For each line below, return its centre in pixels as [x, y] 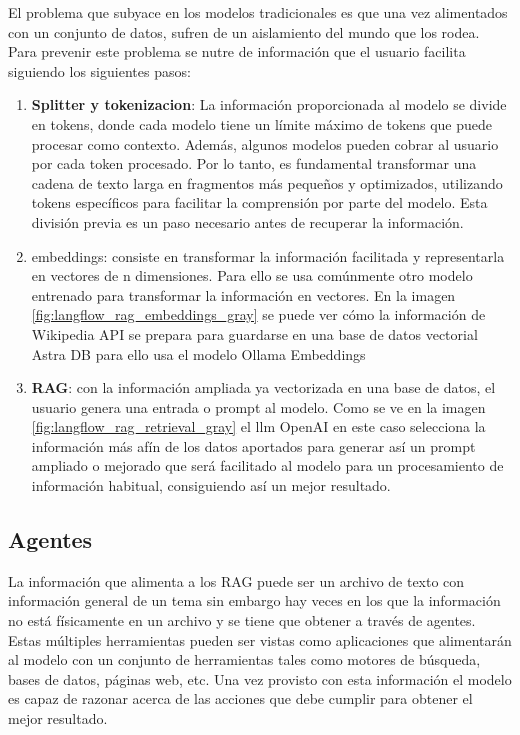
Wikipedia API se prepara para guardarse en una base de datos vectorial [254, 333]
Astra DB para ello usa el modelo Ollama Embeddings [198, 353]
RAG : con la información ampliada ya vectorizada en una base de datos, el [263, 387]
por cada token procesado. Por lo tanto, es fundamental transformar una [254, 163]
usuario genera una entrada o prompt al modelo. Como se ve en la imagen [258, 406]
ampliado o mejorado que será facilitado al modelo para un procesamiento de [267, 465]
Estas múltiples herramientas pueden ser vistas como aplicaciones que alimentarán [260, 639]
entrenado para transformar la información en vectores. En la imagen [243, 294]
